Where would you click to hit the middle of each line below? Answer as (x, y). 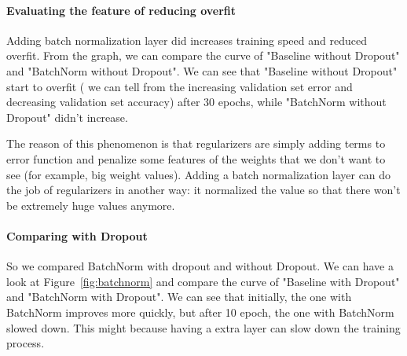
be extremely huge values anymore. (91, 205)
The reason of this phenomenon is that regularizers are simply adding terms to (196, 143)
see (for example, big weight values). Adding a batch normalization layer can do (199, 174)
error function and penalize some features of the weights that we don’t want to (196, 158)
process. (26, 343)
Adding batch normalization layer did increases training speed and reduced (187, 40)
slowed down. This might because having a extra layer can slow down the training (203, 327)
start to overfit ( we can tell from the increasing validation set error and (180, 86)
